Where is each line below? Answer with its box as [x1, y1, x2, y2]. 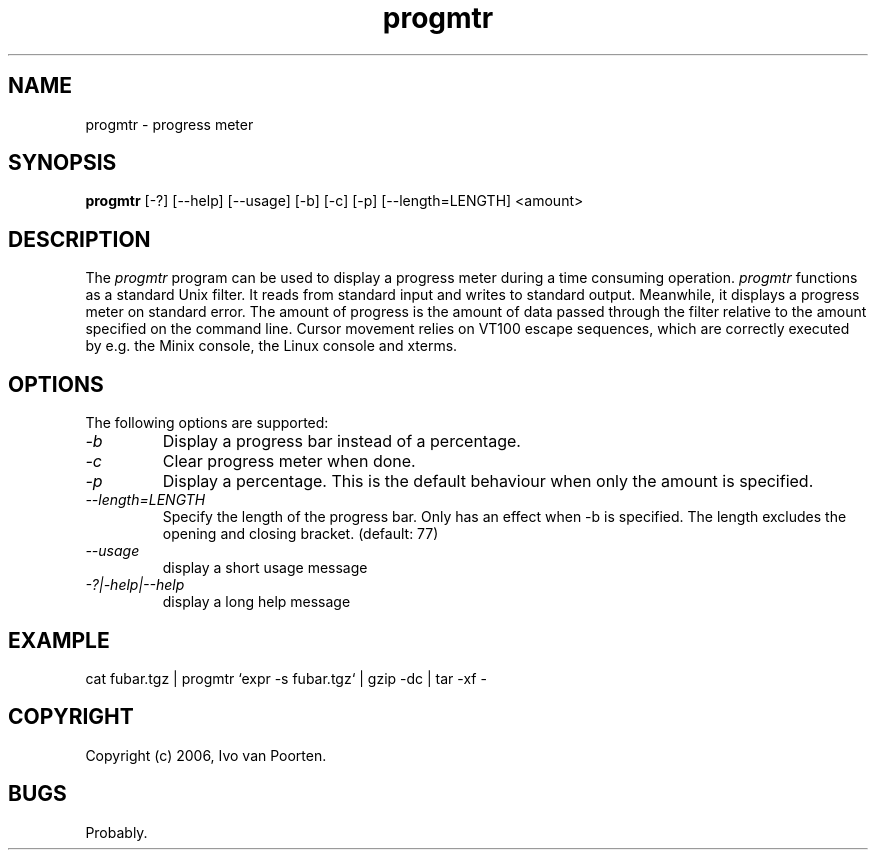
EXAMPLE [8, 627, 110, 653]
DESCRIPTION [8, 226, 151, 252]
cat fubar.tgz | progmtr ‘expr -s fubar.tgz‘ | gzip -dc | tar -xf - [85, 669, 487, 687]
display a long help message [162, 593, 351, 611]
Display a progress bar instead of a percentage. [162, 431, 521, 452]
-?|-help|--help [85, 576, 185, 594]
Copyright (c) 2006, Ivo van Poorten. [85, 746, 327, 764]
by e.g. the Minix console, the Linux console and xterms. [85, 337, 458, 355]
